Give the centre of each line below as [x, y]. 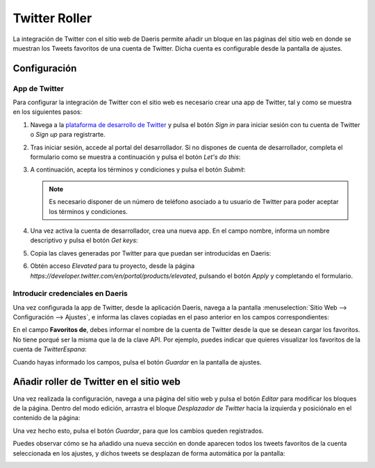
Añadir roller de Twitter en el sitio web [97, 382]
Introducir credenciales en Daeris [70, 294]
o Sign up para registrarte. [68, 135]
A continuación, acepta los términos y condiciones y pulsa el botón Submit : [138, 169]
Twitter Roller [52, 18]
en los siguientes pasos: [48, 112]
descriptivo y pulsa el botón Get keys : [84, 240]
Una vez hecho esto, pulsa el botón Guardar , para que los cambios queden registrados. [138, 431]
